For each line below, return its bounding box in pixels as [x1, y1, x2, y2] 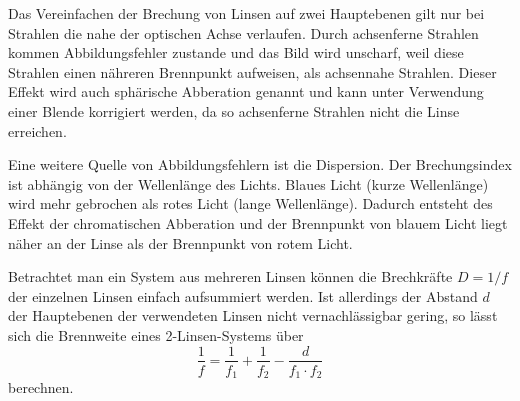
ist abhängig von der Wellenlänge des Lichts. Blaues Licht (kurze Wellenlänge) [8, 173, 489, 194]
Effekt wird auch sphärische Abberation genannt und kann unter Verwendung [8, 81, 484, 102]
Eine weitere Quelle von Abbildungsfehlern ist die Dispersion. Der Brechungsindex [8, 154, 512, 175]
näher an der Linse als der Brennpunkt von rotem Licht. [8, 232, 353, 253]
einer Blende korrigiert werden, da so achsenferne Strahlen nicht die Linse [8, 100, 460, 121]
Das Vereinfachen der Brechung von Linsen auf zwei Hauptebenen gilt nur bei [8, 3, 485, 23]
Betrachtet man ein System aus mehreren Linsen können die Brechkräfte [8, 266, 453, 287]
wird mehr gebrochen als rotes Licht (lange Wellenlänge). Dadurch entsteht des [8, 193, 493, 214]
